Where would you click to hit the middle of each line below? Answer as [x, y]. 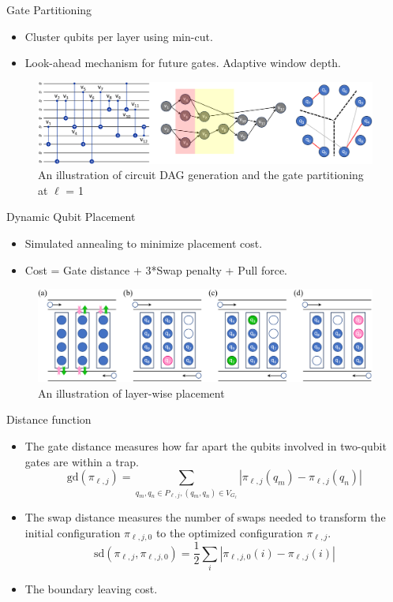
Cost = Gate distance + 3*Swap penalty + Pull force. [156, 269]
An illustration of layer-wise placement [131, 393]
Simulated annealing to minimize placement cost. [144, 243]
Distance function [49, 419]
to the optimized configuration [229, 532]
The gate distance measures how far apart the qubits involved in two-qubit [206, 446]
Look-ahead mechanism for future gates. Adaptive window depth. [183, 63]
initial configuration [73, 532]
